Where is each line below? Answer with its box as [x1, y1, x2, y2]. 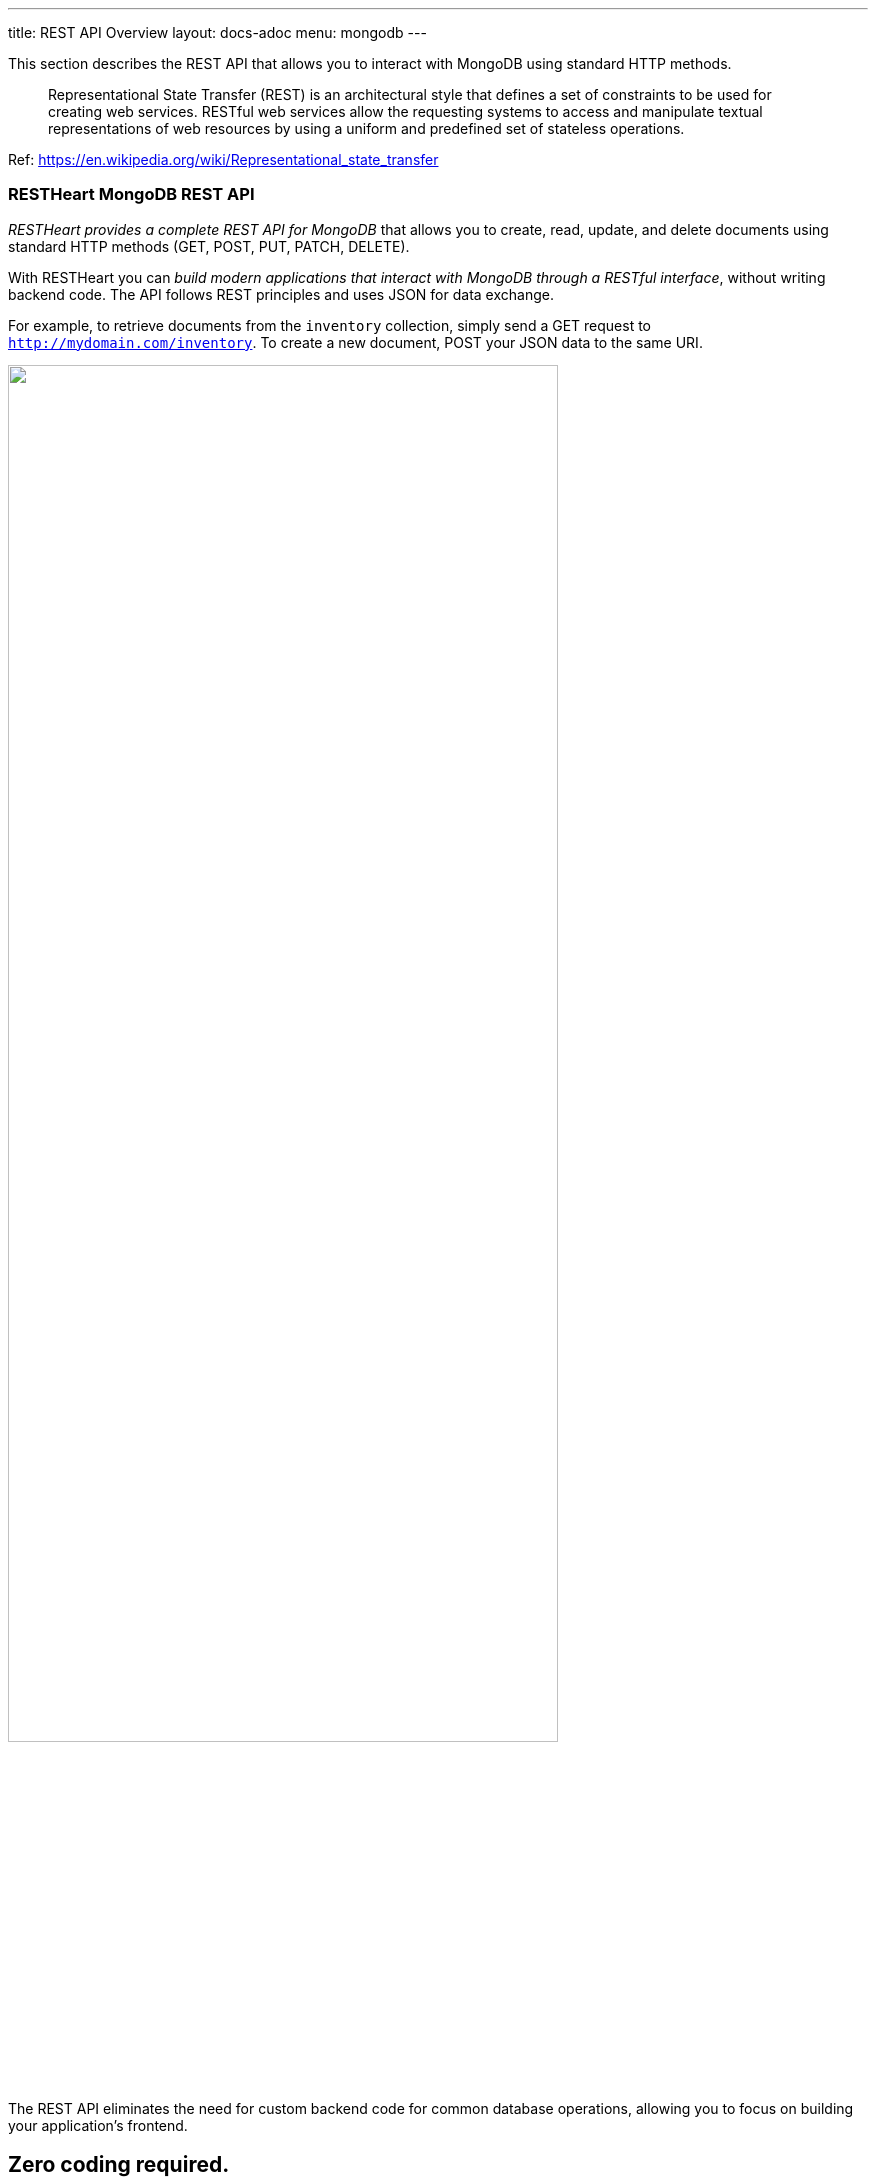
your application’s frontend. [8, 2117, 188, 2135]
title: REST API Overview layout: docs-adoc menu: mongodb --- [8, 24, 427, 41]
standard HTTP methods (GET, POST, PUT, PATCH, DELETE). [8, 237, 410, 255]
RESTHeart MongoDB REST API [8, 184, 255, 205]
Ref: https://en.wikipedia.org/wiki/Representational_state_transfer [8, 151, 439, 168]
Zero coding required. [8, 2151, 230, 2177]
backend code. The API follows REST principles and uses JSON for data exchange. [8, 285, 554, 303]
